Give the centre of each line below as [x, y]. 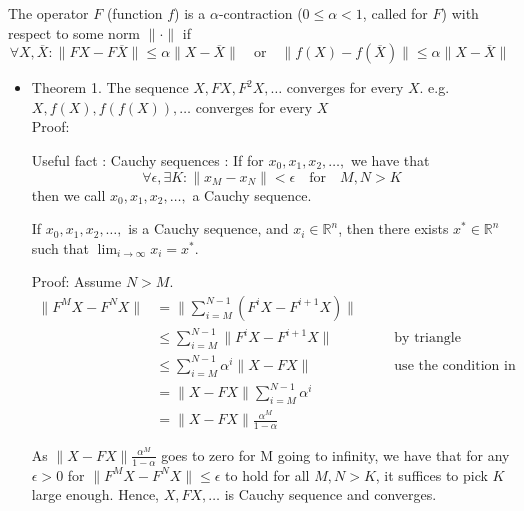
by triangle [427, 338]
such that [60, 247]
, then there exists [393, 228]
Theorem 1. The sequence [110, 87]
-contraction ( [260, 13]
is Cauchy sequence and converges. [330, 494]
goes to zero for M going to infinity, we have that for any [335, 454]
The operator [48, 13]
